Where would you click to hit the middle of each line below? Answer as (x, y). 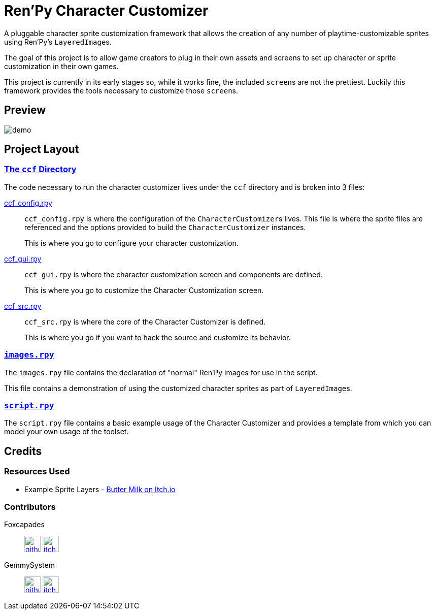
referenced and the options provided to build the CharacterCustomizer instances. (165, 227)
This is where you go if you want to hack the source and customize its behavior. (158, 337)
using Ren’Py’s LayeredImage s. (58, 42)
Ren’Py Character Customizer (106, 11)
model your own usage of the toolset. (66, 432)
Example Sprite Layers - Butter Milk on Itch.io (100, 489)
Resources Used (37, 472)
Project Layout (42, 149)
